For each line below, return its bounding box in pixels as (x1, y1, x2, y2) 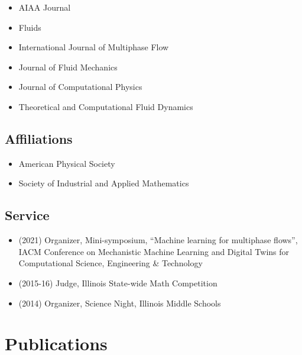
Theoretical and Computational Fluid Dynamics (18, 100, 193, 112)
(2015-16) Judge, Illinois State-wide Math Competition (18, 276, 217, 289)
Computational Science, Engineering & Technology (18, 257, 203, 269)
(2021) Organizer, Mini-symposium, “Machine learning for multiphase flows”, (18, 234, 298, 246)
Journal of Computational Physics (18, 80, 142, 93)
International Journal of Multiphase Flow (18, 41, 169, 53)
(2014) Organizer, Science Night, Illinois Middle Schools (18, 296, 221, 309)
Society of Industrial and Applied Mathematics (18, 177, 189, 189)
